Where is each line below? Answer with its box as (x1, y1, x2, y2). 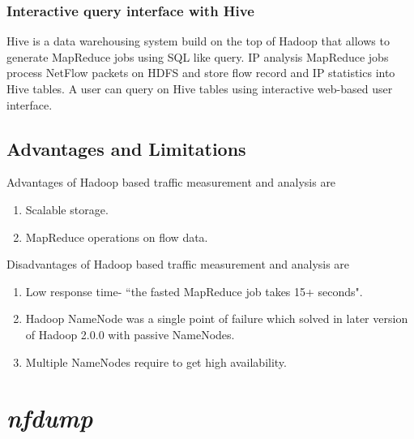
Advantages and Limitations (6, 136, 246, 161)
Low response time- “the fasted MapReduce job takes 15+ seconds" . (25, 282, 363, 299)
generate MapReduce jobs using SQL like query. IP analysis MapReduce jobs (6, 48, 389, 65)
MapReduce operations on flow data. (25, 228, 208, 245)
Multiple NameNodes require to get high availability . (25, 353, 287, 370)
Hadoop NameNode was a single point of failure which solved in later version (25, 310, 408, 327)
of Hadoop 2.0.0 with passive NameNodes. (25, 325, 235, 342)
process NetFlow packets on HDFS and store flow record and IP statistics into (6, 64, 395, 81)
